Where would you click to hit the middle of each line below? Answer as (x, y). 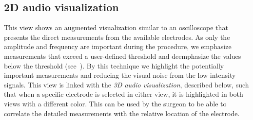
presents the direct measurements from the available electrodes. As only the (117, 37)
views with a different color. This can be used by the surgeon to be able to (115, 103)
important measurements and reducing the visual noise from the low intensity (120, 75)
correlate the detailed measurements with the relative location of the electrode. (122, 113)
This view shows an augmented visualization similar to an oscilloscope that (116, 27)
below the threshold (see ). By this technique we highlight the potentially (114, 65)
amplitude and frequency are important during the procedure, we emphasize (118, 46)
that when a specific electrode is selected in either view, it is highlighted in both (124, 94)
